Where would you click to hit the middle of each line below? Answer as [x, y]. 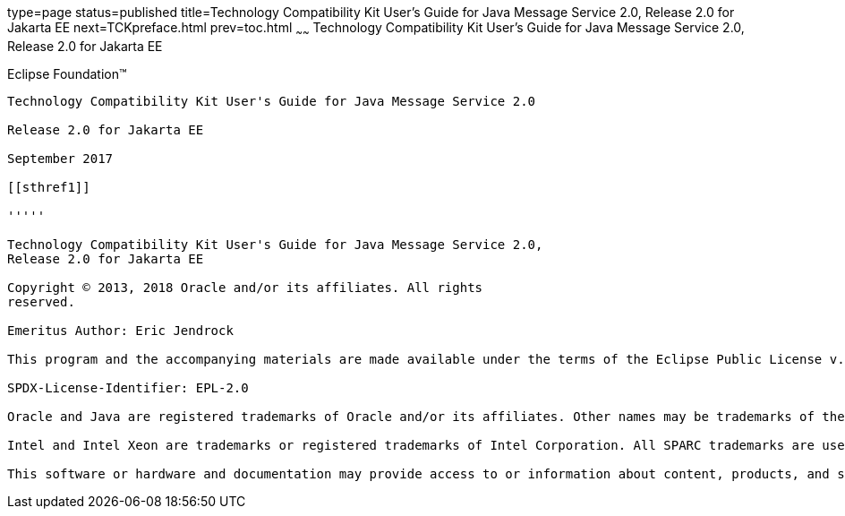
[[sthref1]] [49, 187]
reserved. [41, 301]
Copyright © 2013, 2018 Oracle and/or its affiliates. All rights [245, 287]
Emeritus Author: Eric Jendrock [120, 330]
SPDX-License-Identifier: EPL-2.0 [128, 387]
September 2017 [60, 158]
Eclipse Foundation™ [67, 73]
